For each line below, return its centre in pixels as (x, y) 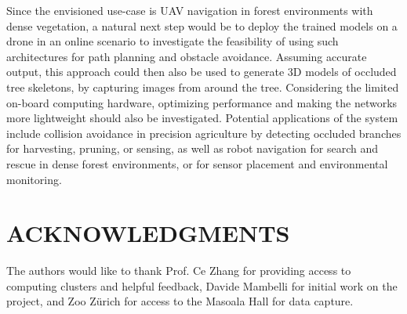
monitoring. (34, 179)
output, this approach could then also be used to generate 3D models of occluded (202, 72)
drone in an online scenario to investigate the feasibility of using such (173, 41)
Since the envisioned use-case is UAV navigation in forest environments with (190, 10)
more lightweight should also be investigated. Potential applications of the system (202, 118)
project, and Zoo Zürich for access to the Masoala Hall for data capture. (180, 301)
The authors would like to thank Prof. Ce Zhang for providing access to (179, 271)
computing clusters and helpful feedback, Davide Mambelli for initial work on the (202, 285)
